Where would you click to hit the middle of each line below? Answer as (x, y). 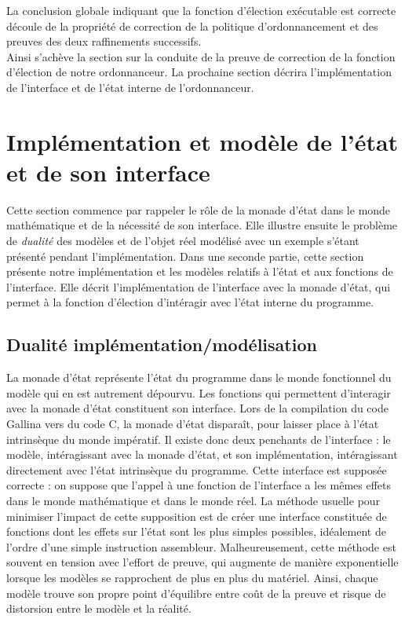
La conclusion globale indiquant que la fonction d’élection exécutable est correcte (201, 10)
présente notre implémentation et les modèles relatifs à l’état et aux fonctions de (200, 271)
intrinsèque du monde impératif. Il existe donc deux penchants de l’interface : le (199, 439)
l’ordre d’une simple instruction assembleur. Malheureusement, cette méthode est (201, 546)
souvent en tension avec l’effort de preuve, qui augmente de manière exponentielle (202, 562)
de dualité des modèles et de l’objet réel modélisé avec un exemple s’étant (183, 241)
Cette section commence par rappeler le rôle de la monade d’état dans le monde (199, 209)
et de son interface (108, 172)
